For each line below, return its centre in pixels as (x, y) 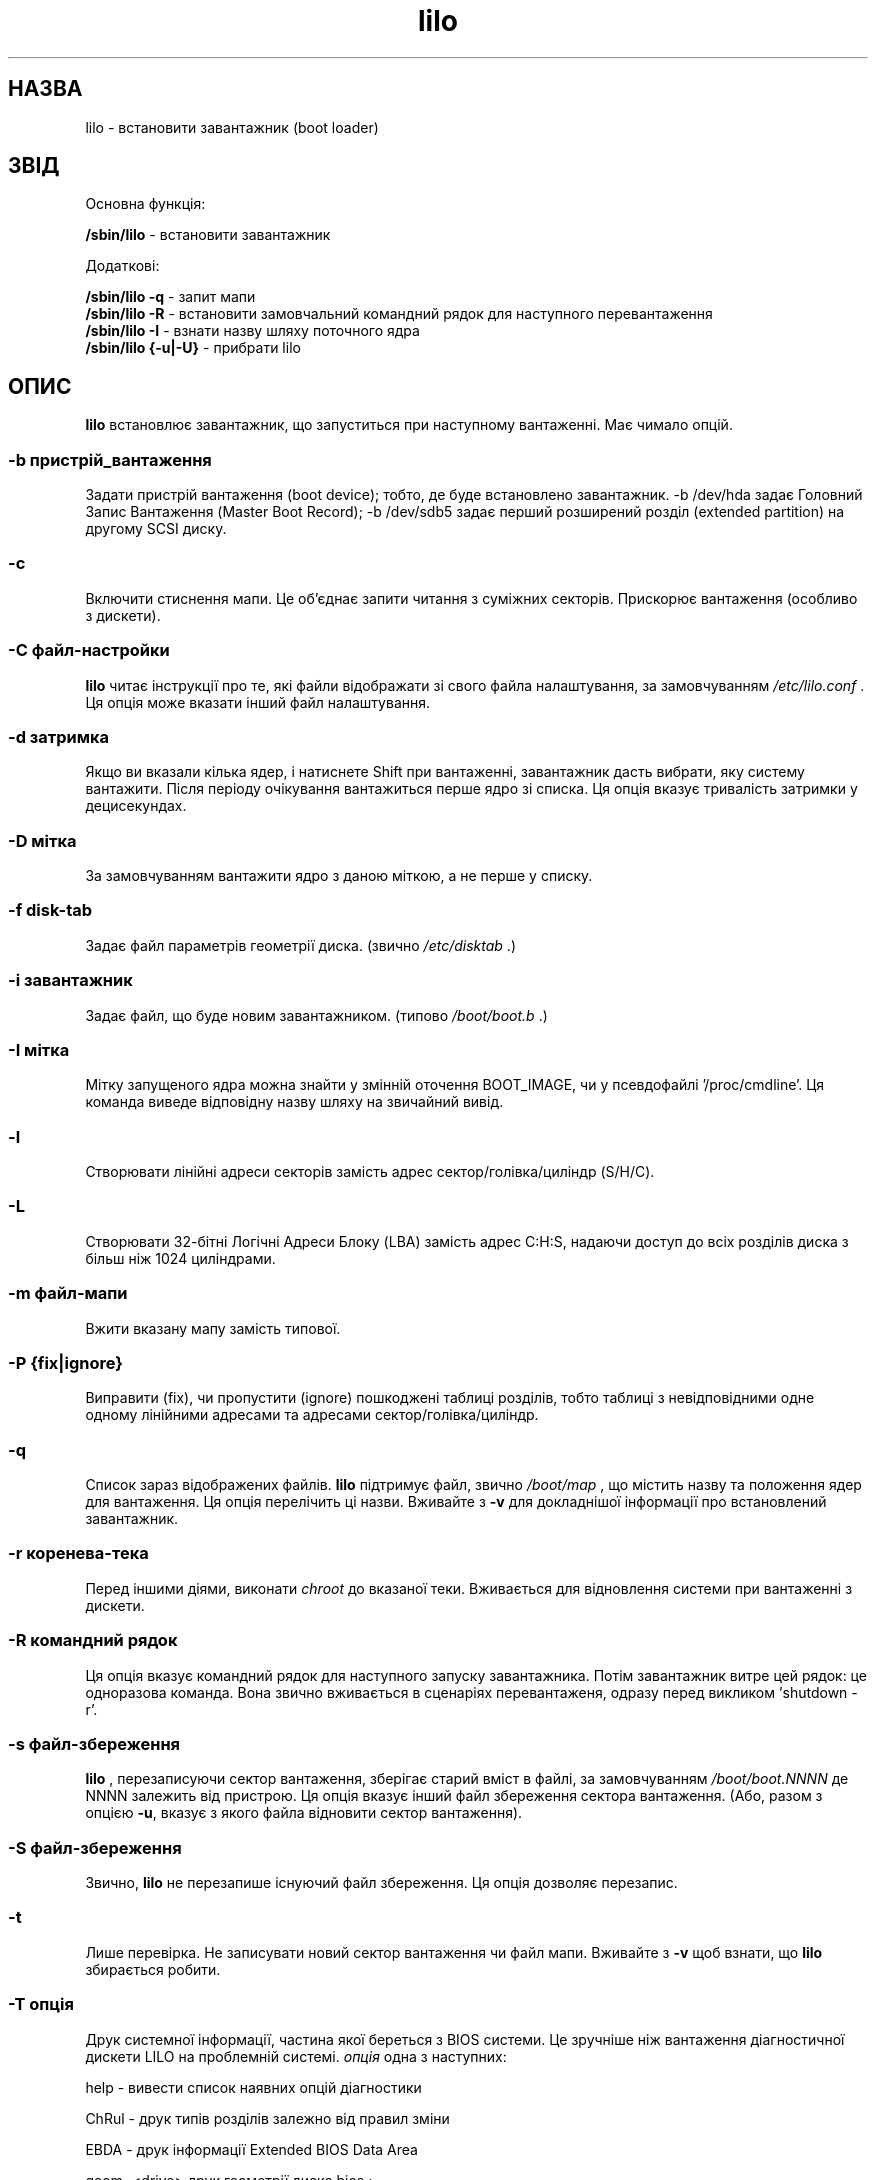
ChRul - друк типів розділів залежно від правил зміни (267, 2118)
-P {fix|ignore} (65, 1362)
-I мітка (39, 1049)
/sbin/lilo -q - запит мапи (170, 297)
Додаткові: (122, 266)
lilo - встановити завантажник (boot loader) (232, 127)
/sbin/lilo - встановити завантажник (208, 235)
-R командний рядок (93, 1640)
